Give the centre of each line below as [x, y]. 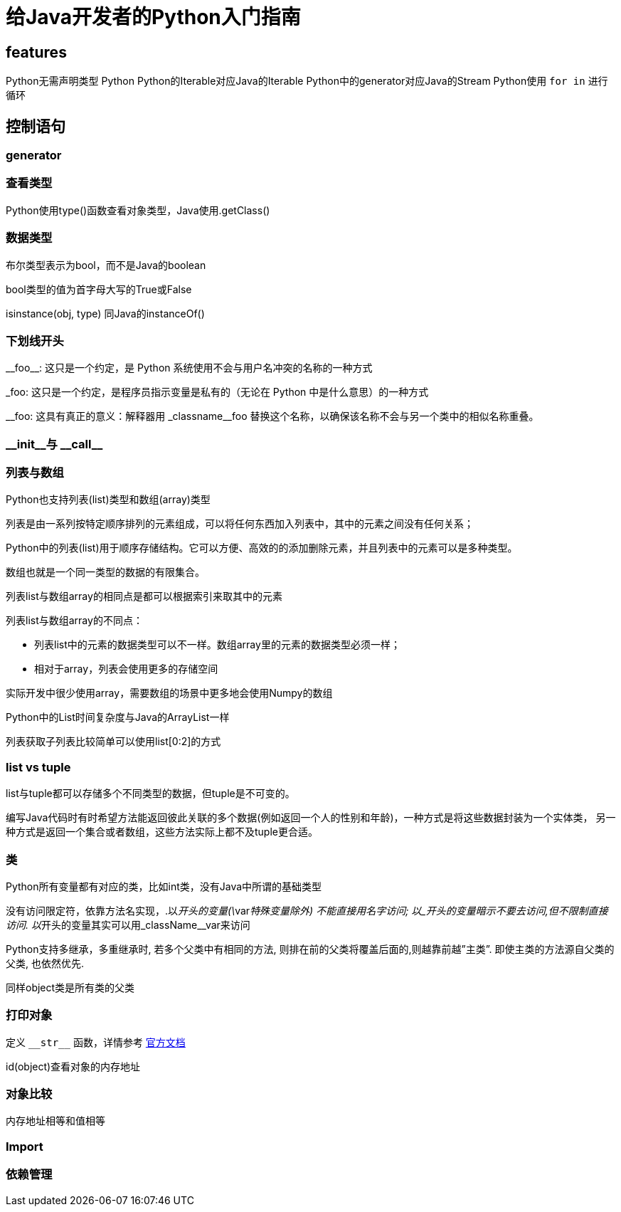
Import [25, 1146]
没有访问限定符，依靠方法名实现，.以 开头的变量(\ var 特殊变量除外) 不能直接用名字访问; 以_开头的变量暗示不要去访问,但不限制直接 [307, 910]
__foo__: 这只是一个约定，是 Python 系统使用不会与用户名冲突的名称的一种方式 [189, 368]
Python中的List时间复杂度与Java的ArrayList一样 [118, 717]
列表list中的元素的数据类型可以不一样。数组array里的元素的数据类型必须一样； [217, 645]
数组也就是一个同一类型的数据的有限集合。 [105, 572]
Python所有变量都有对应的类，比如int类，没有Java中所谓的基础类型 [164, 886]
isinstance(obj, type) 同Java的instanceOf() [105, 313]
